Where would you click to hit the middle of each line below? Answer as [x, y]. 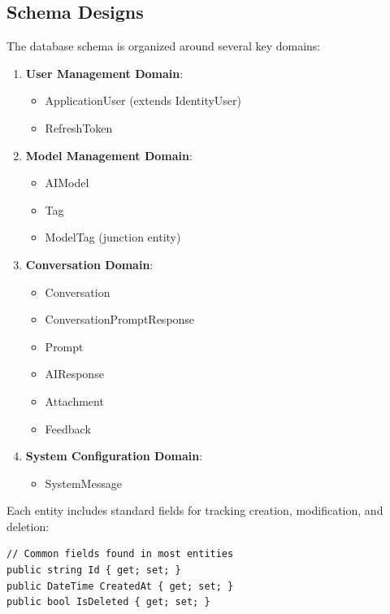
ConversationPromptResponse [120, 319]
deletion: [28, 526]
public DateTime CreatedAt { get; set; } [120, 586]
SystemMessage [83, 483]
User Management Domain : [104, 73]
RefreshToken [79, 127]
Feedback [68, 428]
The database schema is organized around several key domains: [164, 46]
